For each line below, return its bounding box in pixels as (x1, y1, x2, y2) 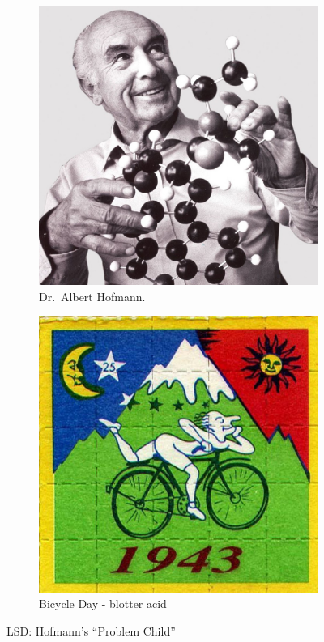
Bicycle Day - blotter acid (39, 595, 167, 612)
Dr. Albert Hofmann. (39, 287, 146, 304)
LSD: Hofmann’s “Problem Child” (6, 622, 176, 639)
